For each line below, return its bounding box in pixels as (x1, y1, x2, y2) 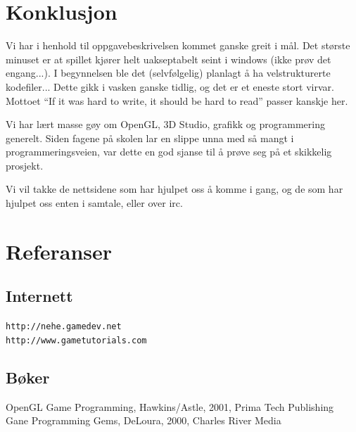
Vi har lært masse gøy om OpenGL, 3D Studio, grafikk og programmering (6, 117, 325, 132)
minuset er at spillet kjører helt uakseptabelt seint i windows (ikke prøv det (6, 51, 331, 66)
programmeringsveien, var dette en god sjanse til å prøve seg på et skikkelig (6, 144, 332, 159)
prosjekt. (6, 158, 44, 172)
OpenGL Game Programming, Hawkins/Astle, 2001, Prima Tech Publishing (6, 399, 334, 414)
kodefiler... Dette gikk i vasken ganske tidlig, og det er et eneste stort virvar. (6, 79, 334, 94)
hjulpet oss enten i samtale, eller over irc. (6, 196, 183, 210)
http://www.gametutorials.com (6, 335, 147, 345)
